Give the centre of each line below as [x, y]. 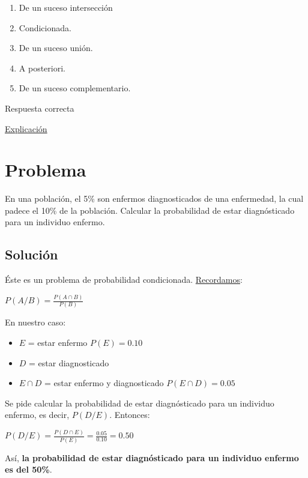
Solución [32, 254]
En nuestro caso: [35, 322]
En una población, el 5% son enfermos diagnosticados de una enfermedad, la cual [154, 198]
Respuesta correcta [40, 108]
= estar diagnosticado [69, 362]
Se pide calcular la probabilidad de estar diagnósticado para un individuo [140, 403]
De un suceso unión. [56, 48]
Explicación [26, 128]
